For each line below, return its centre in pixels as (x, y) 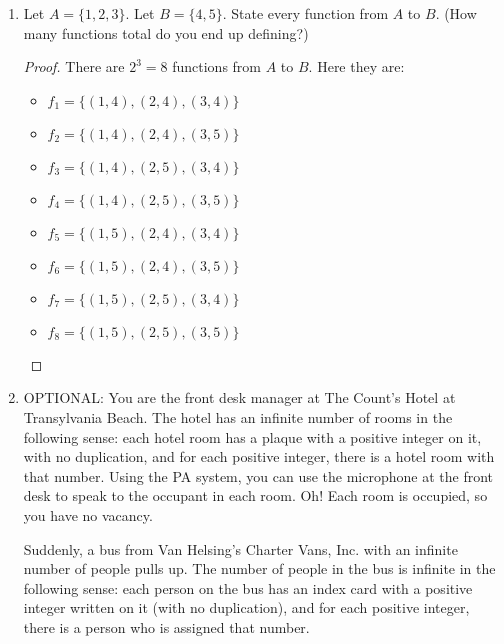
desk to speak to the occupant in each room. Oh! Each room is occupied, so (255, 495)
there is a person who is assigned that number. (166, 626)
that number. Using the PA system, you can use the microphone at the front (258, 475)
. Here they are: (356, 66)
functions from (217, 66)
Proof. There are (74, 66)
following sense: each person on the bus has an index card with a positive (248, 587)
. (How (456, 13)
